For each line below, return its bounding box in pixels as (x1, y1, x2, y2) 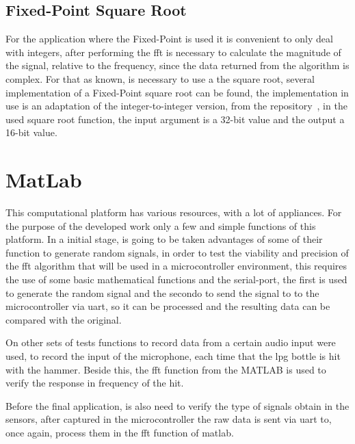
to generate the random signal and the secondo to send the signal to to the (5, 285, 319, 300)
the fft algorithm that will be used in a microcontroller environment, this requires (5, 259, 347, 273)
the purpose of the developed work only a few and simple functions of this (5, 218, 316, 233)
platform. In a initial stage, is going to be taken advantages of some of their (5, 232, 323, 246)
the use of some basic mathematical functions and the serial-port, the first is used (5, 272, 347, 287)
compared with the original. (5, 312, 122, 326)
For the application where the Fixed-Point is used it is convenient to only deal (5, 31, 333, 46)
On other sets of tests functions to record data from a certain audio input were (5, 335, 336, 350)
